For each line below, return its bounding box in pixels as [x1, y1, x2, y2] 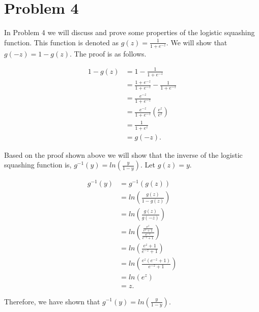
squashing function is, [4, 159, 72, 170]
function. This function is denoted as [4, 37, 119, 47]
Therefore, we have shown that [4, 296, 100, 306]
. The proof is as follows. [70, 48, 147, 59]
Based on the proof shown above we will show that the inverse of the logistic [4, 149, 243, 160]
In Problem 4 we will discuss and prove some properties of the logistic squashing [4, 27, 255, 38]
